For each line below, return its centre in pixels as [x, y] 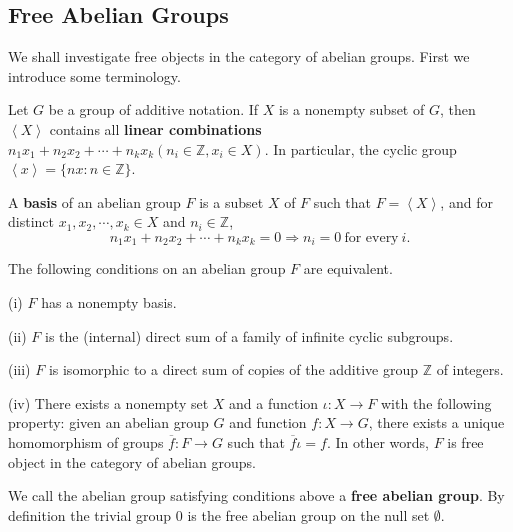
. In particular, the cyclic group [360, 148]
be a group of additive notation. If [153, 109]
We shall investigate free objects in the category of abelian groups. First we [239, 56]
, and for [466, 201]
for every [371, 237]
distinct [31, 221]
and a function [274, 402]
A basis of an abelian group [94, 201]
